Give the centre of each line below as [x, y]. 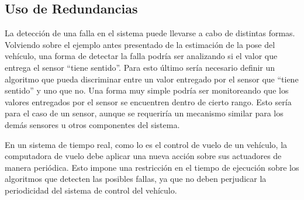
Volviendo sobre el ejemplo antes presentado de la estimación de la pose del [140, 44]
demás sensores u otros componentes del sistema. [92, 124]
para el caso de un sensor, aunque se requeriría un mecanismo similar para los [144, 113]
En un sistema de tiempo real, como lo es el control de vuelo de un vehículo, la [146, 144]
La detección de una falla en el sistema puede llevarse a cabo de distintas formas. [150, 33]
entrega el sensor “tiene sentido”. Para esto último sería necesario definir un [140, 67]
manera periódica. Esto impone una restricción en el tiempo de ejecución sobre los [152, 167]
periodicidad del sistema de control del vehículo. [91, 190]
